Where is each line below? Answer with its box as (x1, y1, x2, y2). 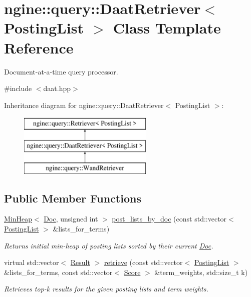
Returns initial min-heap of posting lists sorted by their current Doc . (4, 240, 213, 250)
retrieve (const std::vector (104, 257, 183, 267)
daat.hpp (43, 83, 71, 93)
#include (4, 83, 32, 93)
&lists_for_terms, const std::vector (4, 266, 113, 277)
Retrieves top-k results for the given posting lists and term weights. (4, 283, 208, 294)
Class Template (113, 17, 221, 38)
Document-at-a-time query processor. (4, 66, 118, 76)
